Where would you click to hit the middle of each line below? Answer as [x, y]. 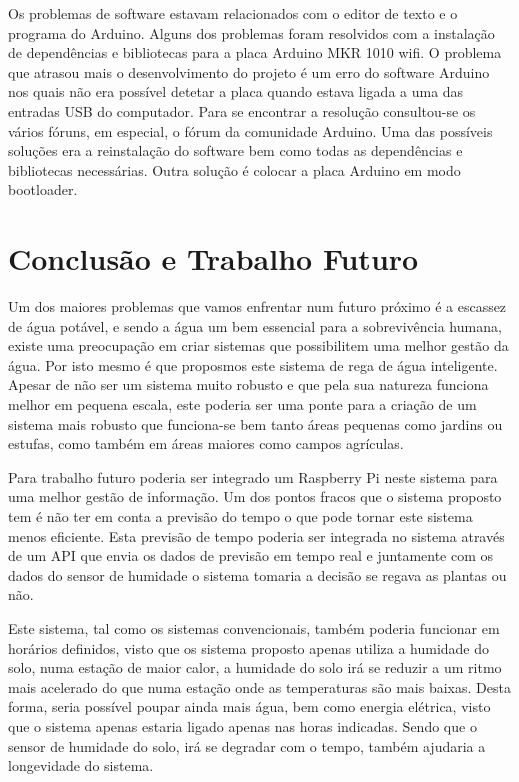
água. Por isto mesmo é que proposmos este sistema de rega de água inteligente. [253, 364]
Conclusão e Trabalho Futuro [213, 258]
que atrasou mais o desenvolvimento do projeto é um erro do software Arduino [249, 71]
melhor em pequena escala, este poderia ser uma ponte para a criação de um [242, 404]
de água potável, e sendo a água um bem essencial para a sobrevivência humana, [255, 325]
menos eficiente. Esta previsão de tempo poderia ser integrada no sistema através [256, 535]
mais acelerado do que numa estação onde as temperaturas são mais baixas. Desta [259, 686]
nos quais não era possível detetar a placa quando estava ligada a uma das [236, 91]
